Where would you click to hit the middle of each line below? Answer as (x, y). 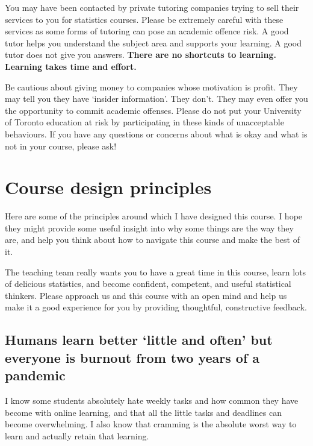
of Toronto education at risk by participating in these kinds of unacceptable (144, 122)
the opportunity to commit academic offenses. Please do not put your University (153, 110)
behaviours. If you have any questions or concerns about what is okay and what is (156, 133)
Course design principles (108, 187)
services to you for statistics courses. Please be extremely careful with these (144, 19)
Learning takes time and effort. (71, 66)
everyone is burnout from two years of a (132, 357)
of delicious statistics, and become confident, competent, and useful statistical (148, 284)
